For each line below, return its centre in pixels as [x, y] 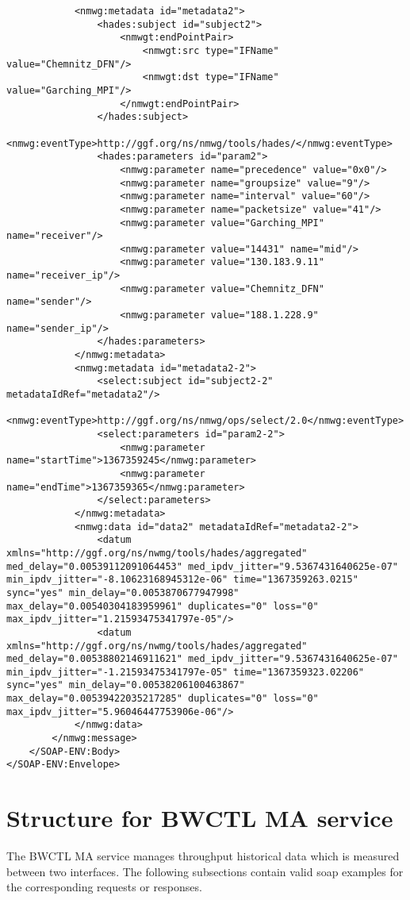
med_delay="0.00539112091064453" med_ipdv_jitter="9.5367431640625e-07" [202, 566]
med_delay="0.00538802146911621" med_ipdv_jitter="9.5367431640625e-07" [202, 659]
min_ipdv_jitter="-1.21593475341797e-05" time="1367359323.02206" [186, 672]
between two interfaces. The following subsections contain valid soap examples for [205, 871]
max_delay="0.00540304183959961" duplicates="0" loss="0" [163, 606]
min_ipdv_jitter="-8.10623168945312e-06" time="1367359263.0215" [182, 580]
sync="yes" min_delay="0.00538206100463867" [126, 685]
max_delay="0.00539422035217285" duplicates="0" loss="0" [163, 699]
